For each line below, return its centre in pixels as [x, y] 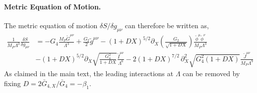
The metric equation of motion [51, 25]
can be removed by [211, 73]
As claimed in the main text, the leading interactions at [89, 73]
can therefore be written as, [167, 25]
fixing [12, 83]
